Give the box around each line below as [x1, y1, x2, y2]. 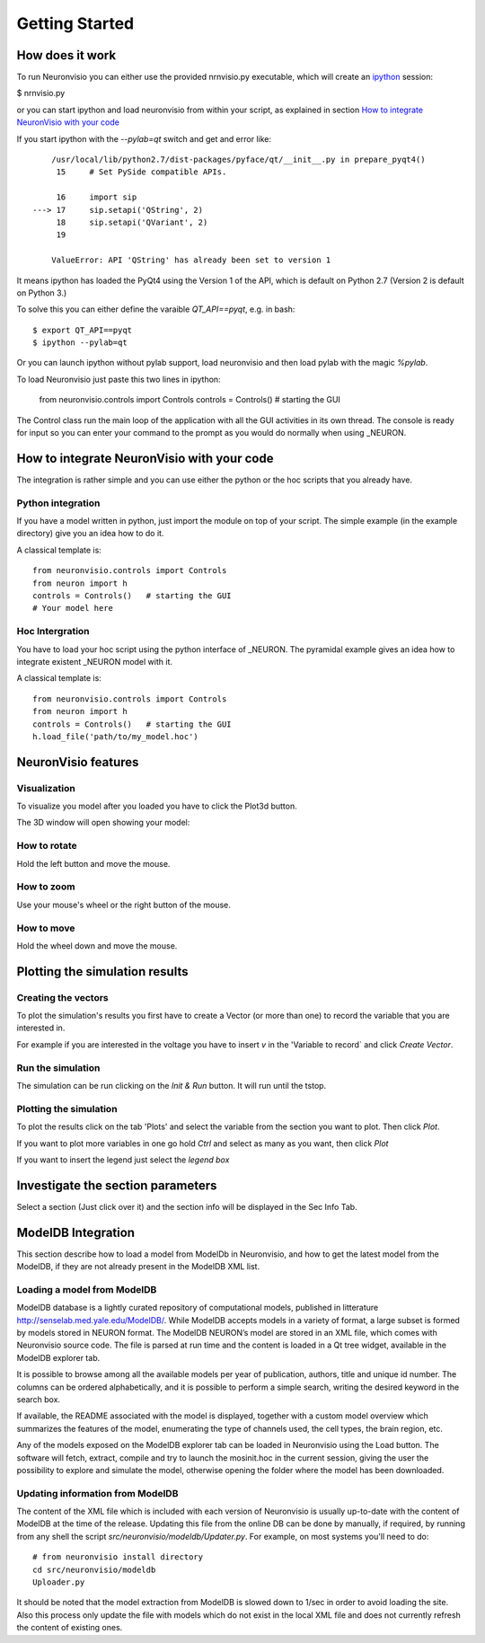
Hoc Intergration [16, 625, 90, 638]
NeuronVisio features [16, 755, 139, 770]
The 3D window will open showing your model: [16, 817, 190, 828]
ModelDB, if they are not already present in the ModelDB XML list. [16, 1261, 260, 1272]
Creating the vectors [16, 991, 109, 1003]
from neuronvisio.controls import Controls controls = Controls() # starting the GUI [39, 394, 341, 405]
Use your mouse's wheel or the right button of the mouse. [16, 899, 231, 910]
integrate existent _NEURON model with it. [16, 656, 172, 667]
